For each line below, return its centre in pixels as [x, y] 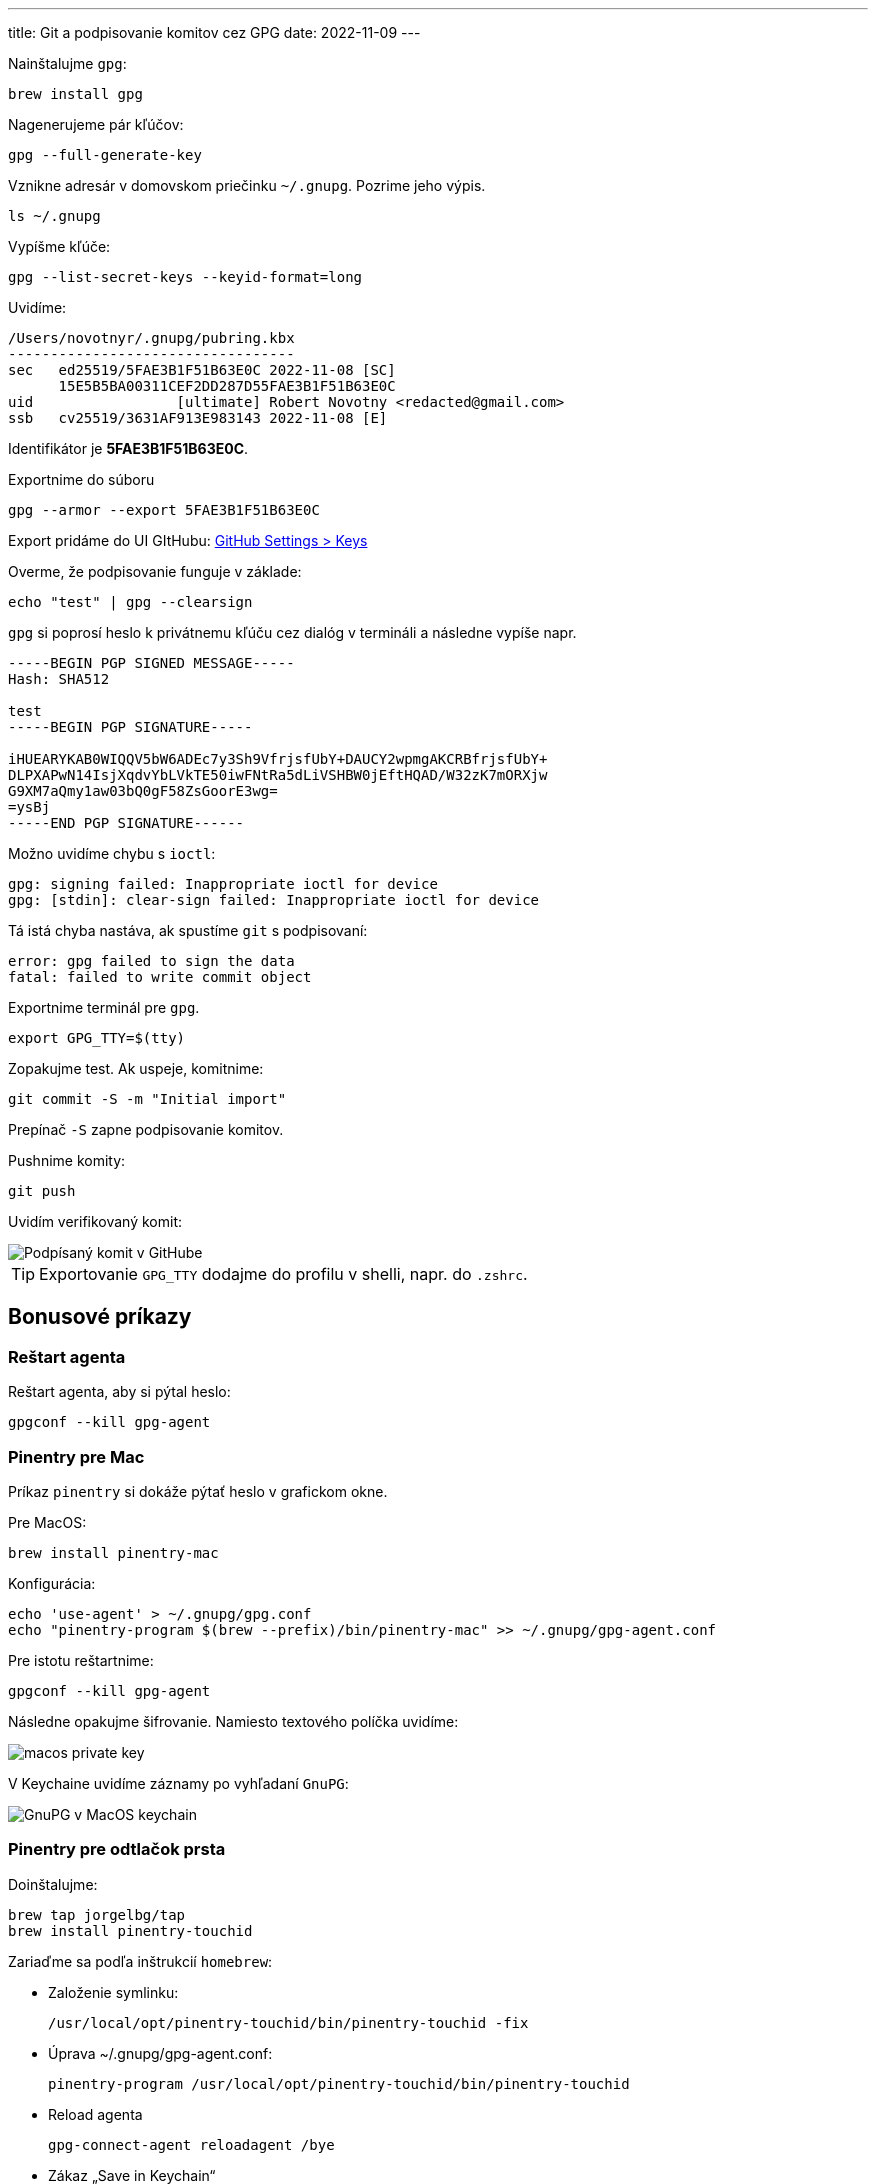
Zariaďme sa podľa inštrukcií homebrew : [140, 1961]
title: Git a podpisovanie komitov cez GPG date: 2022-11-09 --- [214, 32]
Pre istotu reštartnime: [81, 1660]
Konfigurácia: [52, 1583]
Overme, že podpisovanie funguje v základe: [155, 571]
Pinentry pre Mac [76, 1456]
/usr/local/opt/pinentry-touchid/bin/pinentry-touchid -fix [288, 2022]
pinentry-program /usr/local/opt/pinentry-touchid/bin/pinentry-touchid [339, 2083]
